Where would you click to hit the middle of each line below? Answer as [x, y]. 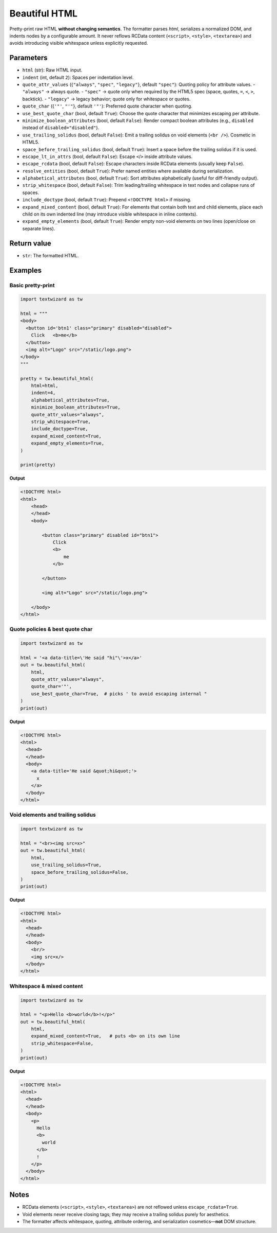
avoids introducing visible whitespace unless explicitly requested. [79, 43]
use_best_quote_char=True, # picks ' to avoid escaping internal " [119, 694]
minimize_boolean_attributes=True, [76, 407]
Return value [30, 243]
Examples [26, 270]
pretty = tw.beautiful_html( [57, 378]
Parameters [28, 58]
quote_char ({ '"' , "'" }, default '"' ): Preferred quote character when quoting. [107, 106]
